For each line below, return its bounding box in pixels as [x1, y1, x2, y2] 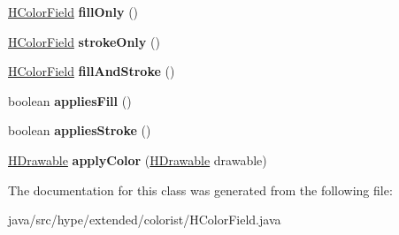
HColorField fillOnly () [8, 3, 139, 20]
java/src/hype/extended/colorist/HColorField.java [8, 210, 281, 229]
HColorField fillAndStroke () [8, 62, 175, 80]
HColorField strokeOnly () [8, 32, 160, 50]
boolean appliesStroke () [8, 121, 151, 140]
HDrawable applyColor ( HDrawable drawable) [8, 150, 267, 169]
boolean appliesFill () [8, 91, 132, 110]
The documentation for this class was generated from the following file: [8, 180, 393, 199]
